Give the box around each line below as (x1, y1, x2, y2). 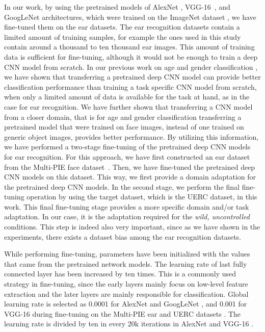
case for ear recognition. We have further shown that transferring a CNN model (4, 101, 253, 112)
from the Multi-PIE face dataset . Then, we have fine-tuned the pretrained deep (4, 161, 255, 172)
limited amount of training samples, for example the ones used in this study (4, 31, 241, 42)
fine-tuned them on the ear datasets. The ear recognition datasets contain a (4, 21, 240, 32)
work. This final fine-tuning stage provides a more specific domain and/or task (4, 201, 249, 212)
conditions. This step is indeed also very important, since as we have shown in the (4, 221, 260, 232)
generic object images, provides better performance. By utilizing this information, (4, 131, 259, 142)
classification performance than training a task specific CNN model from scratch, (4, 81, 257, 92)
